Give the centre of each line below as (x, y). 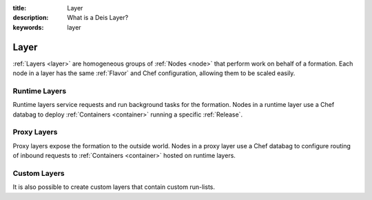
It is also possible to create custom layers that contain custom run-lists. (114, 187)
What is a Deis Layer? (98, 18)
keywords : (28, 27)
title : (20, 8)
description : (31, 18)
